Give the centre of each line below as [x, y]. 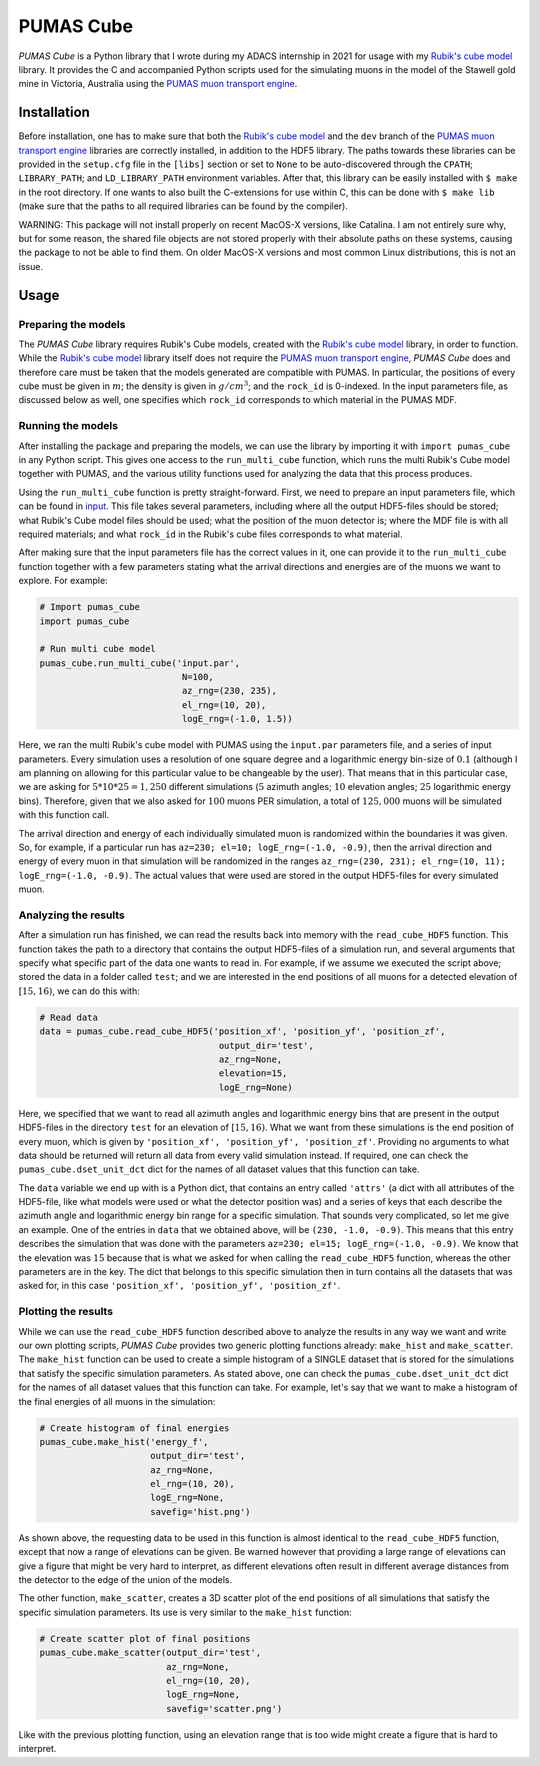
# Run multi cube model [98, 649]
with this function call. [64, 815]
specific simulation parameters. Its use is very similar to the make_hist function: [185, 1612]
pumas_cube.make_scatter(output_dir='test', [150, 1653]
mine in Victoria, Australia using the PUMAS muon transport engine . [158, 84]
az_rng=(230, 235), [229, 691]
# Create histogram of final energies [134, 1428]
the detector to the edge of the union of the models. [125, 1580]
